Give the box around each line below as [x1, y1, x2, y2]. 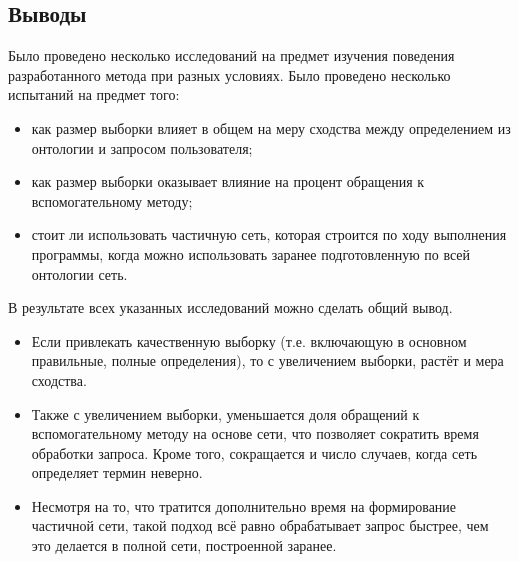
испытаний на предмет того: [8, 84, 180, 105]
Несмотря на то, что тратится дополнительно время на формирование [31, 495, 457, 516]
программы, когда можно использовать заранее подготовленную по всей [31, 243, 471, 264]
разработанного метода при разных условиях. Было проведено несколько [8, 64, 451, 85]
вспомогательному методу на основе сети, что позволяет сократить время [31, 423, 479, 444]
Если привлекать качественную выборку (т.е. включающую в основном [31, 330, 467, 351]
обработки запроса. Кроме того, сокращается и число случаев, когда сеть [31, 442, 478, 463]
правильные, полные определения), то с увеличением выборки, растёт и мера [31, 350, 504, 371]
